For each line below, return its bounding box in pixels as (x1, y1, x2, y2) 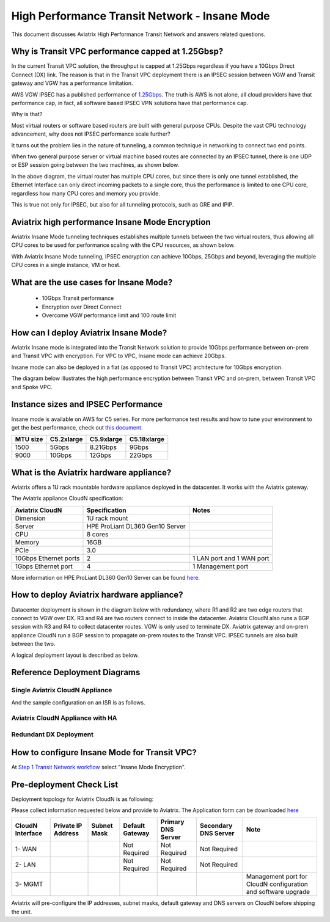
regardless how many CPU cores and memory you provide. (11, 189, 160, 197)
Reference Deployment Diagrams (11, 667, 141, 678)
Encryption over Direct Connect (42, 303, 122, 310)
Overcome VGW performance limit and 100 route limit (42, 312, 177, 319)
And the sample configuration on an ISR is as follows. (11, 698, 146, 706)
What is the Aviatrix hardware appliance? (11, 467, 172, 478)
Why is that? (11, 111, 43, 118)
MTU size (15, 435, 43, 444)
